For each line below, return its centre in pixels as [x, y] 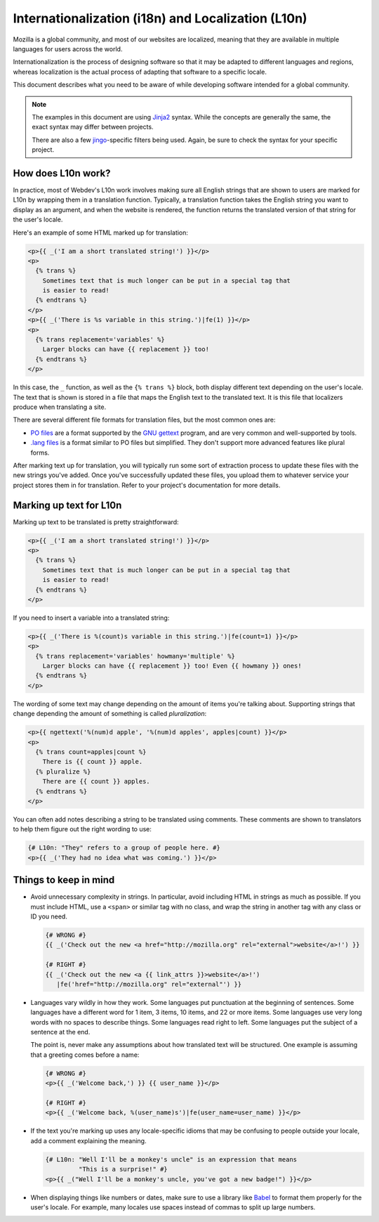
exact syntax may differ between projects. [93, 127]
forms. [40, 453]
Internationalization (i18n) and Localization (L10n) [160, 18]
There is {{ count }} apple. [93, 762]
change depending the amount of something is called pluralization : [110, 714]
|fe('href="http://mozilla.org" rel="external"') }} [149, 984]
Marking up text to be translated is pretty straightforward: [96, 522]
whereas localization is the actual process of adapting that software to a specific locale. [140, 72]
